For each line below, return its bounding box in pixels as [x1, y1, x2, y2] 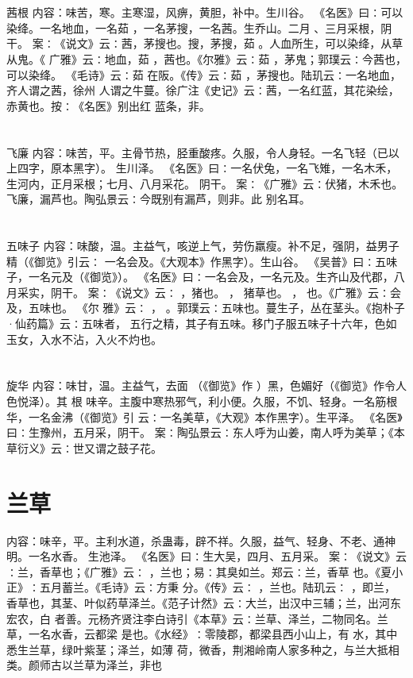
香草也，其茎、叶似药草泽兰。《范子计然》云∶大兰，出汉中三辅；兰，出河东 [6, 594, 401, 611]
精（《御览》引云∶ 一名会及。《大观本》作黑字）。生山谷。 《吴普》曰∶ [6, 252, 376, 269]
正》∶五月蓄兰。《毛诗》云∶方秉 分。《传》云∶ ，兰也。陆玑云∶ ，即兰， [6, 579, 396, 595]
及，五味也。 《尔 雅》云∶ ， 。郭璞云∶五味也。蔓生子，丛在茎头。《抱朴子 [6, 299, 405, 316]
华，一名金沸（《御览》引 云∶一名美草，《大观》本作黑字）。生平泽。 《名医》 [6, 408, 403, 425]
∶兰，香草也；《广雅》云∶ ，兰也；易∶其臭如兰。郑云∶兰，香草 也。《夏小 [6, 563, 403, 580]
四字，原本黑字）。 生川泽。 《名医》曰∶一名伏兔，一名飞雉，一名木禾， [17, 160, 398, 176]
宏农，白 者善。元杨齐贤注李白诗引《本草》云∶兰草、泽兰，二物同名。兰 [6, 610, 388, 626]
